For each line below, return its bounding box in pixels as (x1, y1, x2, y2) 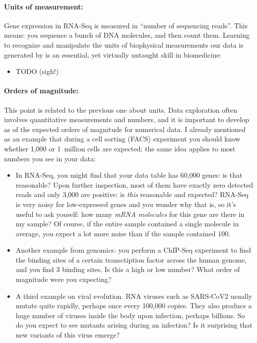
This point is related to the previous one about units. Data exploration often (4, 104, 238, 115)
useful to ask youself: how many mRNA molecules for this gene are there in (15, 208, 245, 219)
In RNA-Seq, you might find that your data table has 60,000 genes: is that (15, 170, 243, 180)
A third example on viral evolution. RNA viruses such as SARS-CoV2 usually (15, 290, 252, 301)
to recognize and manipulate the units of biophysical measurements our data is (4, 39, 244, 50)
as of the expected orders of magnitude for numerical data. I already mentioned (4, 124, 246, 134)
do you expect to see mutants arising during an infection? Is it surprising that (15, 320, 253, 330)
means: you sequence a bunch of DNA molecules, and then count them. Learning (4, 30, 250, 40)
